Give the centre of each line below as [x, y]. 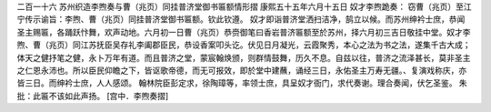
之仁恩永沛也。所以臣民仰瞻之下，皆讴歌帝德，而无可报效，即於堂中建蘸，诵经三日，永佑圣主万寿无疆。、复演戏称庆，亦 [242, 70]
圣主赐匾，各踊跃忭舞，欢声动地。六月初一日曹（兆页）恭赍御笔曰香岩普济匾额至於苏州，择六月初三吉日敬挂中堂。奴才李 [244, 32]
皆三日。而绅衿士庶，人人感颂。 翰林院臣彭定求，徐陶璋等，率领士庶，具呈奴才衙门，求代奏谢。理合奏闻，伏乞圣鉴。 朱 [242, 83]
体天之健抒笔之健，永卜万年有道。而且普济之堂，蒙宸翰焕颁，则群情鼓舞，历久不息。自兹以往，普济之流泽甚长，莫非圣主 [244, 57]
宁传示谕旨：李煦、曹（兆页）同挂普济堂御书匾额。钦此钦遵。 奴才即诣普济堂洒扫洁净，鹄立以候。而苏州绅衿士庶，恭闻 [241, 19]
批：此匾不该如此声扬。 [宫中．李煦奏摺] [93, 96]
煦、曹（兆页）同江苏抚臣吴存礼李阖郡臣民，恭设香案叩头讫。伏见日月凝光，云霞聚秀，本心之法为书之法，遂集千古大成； [244, 45]
